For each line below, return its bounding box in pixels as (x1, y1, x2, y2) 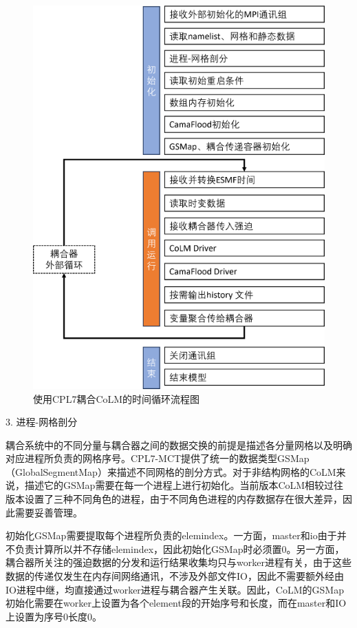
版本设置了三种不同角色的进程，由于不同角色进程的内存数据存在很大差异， (6, 492, 343, 506)
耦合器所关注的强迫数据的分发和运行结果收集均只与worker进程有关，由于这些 (6, 555, 351, 569)
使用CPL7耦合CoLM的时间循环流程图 (33, 391, 200, 406)
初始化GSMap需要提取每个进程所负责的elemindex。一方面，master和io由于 (6, 528, 337, 543)
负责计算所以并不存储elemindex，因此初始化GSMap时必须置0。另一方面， (14, 541, 345, 556)
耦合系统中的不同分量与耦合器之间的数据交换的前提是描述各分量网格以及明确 (6, 437, 352, 452)
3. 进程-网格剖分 (6, 415, 78, 429)
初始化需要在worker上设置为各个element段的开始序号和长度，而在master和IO (6, 596, 347, 610)
